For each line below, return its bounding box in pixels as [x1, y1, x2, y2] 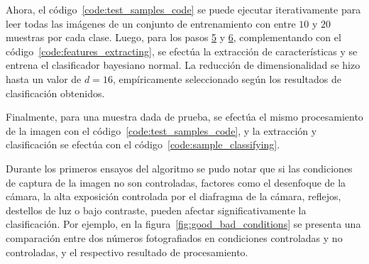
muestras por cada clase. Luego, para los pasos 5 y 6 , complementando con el [6, 30, 341, 45]
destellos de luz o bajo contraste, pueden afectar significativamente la [6, 202, 307, 217]
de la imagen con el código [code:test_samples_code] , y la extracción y [6, 123, 317, 138]
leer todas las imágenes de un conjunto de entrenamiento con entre [6, 16, 296, 31]
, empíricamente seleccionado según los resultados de [112, 71, 341, 86]
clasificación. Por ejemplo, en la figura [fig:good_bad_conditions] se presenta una [6, 216, 361, 231]
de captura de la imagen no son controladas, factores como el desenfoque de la [6, 175, 346, 189]
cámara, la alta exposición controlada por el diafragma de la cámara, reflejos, [6, 189, 341, 204]
